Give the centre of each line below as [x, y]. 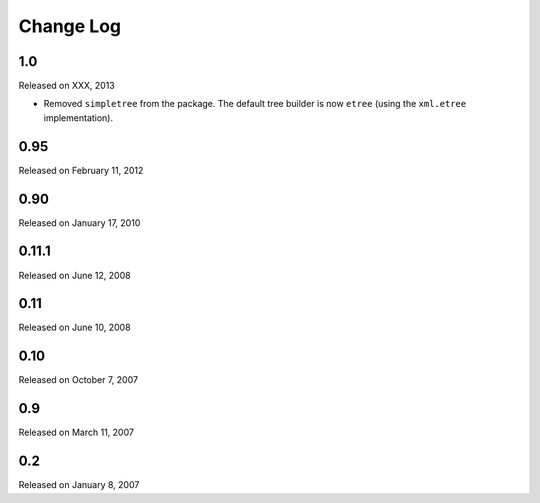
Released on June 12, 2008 [74, 275]
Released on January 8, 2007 [79, 485]
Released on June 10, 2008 [74, 327]
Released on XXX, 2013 [66, 86]
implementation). [78, 117]
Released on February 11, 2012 [81, 170]
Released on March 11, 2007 [76, 432]
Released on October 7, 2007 [78, 380]
